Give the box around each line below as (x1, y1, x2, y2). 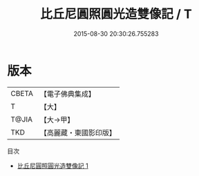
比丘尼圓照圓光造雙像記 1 (17, 162, 88, 170)
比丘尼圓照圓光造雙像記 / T (40, 6, 192, 22)
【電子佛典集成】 (39, 89, 95, 99)
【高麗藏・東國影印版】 (39, 128, 116, 137)
